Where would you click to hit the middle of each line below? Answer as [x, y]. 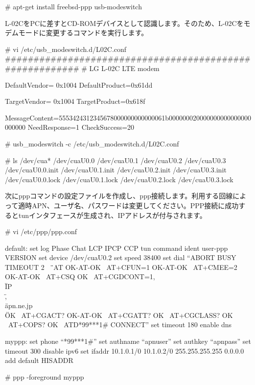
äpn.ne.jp [19, 305]
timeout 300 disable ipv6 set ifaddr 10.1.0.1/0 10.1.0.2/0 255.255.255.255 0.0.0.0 [125, 350]
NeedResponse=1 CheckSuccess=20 [81, 127]
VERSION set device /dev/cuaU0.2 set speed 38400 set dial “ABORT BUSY [121, 257]
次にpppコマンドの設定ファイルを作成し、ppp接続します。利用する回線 [119, 196]
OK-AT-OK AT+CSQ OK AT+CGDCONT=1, [80, 277]
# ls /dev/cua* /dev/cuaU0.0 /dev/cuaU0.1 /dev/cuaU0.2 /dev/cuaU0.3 [116, 160]
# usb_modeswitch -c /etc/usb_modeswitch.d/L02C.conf [92, 143]
